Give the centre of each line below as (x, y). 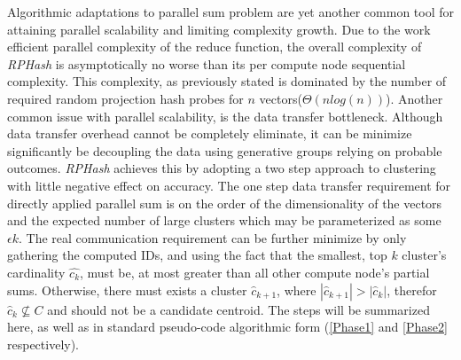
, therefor (412, 290)
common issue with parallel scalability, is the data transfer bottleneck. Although (225, 116)
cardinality (36, 272)
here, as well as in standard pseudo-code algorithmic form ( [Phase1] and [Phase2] (227, 327)
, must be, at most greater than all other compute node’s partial (255, 272)
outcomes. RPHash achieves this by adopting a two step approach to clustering (222, 168)
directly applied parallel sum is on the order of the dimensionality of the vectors (225, 203)
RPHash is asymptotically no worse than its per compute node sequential (207, 63)
